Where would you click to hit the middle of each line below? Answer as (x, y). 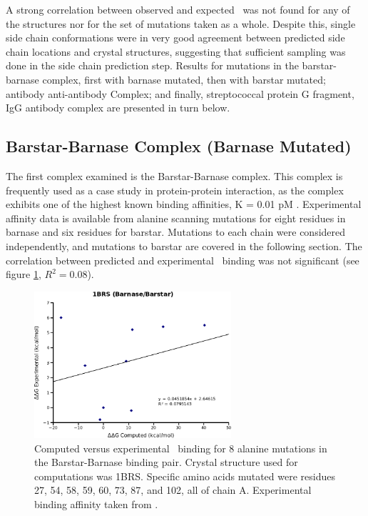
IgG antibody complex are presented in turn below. (118, 108)
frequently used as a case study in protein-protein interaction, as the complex (175, 190)
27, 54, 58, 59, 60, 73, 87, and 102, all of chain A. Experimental (173, 490)
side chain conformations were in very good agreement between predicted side (175, 38)
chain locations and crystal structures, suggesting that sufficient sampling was (176, 51)
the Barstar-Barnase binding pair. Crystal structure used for (166, 462)
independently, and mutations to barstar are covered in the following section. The (184, 245)
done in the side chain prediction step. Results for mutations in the (152, 65)
